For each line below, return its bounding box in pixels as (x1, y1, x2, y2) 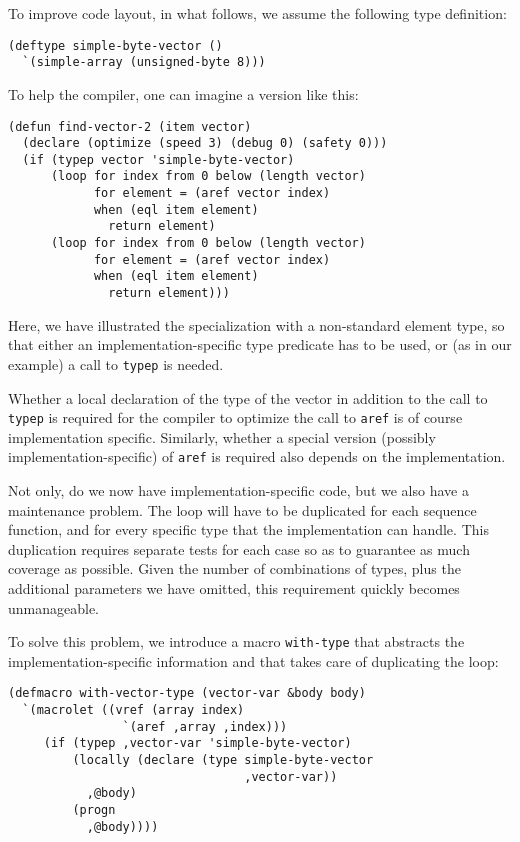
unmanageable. (8, 597, 100, 618)
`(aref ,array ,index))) (122, 719, 288, 734)
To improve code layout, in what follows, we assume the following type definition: (8, 3, 507, 23)
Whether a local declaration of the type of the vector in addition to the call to (8, 387, 488, 408)
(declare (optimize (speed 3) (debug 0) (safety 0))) (22, 136, 388, 151)
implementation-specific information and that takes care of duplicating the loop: (8, 650, 499, 671)
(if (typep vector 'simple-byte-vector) (22, 152, 295, 167)
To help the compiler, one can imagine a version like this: (8, 83, 359, 104)
